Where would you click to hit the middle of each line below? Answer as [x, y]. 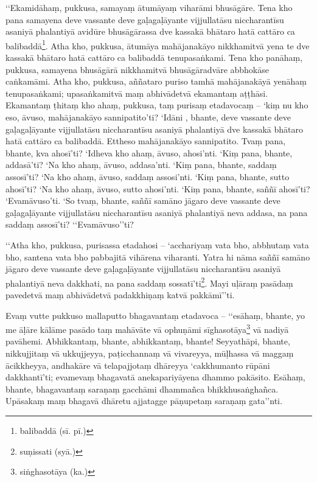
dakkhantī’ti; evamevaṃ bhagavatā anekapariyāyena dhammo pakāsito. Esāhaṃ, [155, 377]
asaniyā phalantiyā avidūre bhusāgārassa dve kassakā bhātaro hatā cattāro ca [150, 31]
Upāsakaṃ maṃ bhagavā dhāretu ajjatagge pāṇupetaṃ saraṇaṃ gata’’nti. [144, 401]
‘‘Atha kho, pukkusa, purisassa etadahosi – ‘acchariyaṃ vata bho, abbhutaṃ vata [157, 244]
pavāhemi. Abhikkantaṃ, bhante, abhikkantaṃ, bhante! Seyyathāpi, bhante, [148, 341]
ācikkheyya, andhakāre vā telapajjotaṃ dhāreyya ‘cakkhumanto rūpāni [138, 365]
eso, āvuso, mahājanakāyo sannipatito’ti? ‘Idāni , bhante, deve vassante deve [148, 117]
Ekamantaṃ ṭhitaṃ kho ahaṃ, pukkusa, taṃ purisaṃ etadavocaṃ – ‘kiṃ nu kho [157, 105]
